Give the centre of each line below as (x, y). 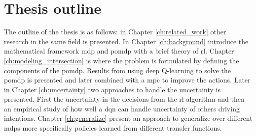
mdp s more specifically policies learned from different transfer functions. (113, 128)
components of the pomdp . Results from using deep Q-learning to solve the (117, 70)
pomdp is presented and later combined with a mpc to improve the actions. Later (127, 80)
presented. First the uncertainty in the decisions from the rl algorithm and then (124, 99)
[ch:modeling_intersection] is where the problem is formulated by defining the (122, 60)
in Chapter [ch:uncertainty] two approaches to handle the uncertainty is (112, 89)
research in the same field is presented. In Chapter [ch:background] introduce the (126, 41)
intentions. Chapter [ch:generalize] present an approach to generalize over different (128, 118)
